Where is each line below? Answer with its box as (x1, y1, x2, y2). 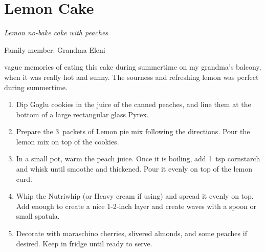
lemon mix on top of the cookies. (16, 136, 119, 146)
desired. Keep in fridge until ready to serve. (16, 238, 152, 248)
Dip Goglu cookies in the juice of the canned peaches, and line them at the (16, 99, 251, 110)
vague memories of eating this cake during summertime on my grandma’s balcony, (4, 61, 261, 72)
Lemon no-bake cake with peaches (4, 27, 108, 38)
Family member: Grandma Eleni (4, 44, 105, 55)
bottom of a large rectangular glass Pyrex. (16, 109, 149, 119)
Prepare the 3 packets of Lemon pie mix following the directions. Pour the (16, 126, 250, 137)
